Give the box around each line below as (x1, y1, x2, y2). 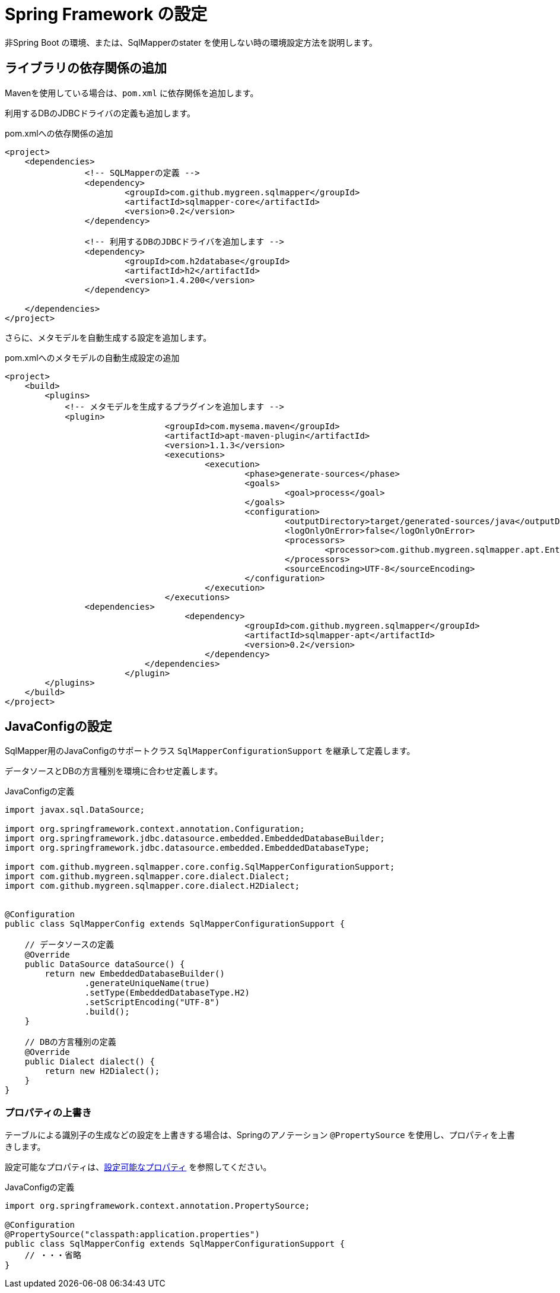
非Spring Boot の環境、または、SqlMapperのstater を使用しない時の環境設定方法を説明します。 (5, 37, 377, 47)
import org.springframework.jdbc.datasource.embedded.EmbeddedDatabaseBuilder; (5, 834, 385, 844)
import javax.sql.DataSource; (5, 805, 145, 815)
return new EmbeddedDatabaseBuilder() (44, 969, 225, 979)
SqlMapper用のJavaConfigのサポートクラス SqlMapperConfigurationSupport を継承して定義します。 (5, 746, 415, 756)
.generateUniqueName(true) (84, 978, 210, 988)
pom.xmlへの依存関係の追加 (5, 128, 113, 138)
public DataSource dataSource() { (24, 959, 185, 969)
